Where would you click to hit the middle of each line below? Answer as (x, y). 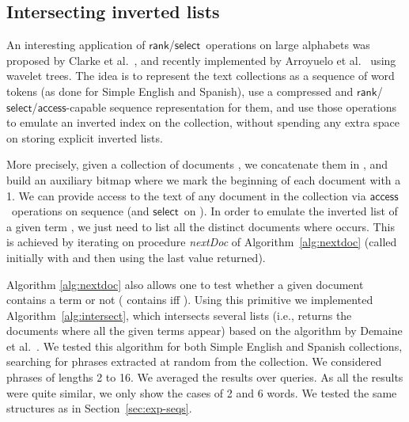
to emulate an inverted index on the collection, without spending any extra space (203, 122)
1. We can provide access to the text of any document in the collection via (186, 195)
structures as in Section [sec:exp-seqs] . (99, 408)
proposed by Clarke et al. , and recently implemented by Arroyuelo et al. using (201, 60)
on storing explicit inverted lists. (85, 137)
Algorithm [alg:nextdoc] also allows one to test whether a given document (185, 284)
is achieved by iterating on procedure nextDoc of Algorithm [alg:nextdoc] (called (202, 242)
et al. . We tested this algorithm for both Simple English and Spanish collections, (204, 346)
